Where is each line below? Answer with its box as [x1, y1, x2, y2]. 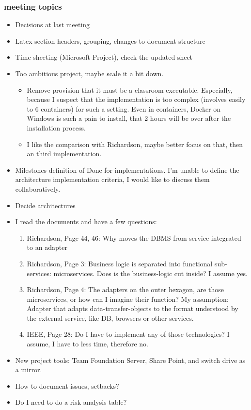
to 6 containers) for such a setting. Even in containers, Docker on [27, 103, 221, 114]
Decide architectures [15, 200, 76, 210]
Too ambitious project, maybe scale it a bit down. [15, 68, 164, 78]
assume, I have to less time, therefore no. [27, 339, 148, 349]
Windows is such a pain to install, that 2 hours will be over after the [27, 113, 231, 123]
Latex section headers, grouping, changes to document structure [15, 35, 205, 46]
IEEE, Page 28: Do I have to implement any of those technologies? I [27, 329, 230, 339]
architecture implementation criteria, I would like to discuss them [15, 174, 210, 184]
